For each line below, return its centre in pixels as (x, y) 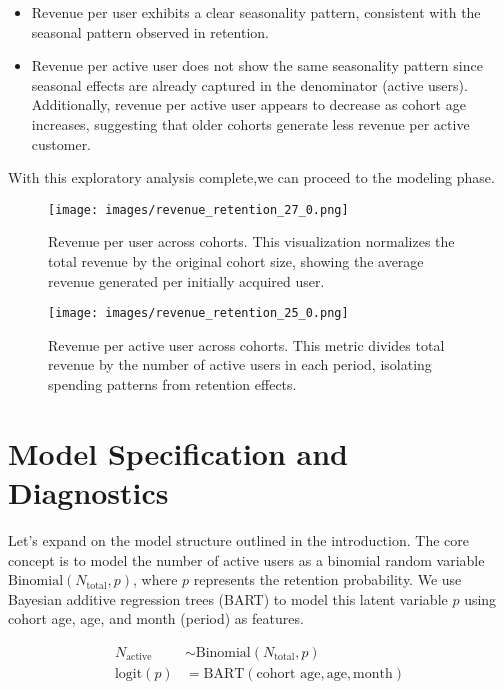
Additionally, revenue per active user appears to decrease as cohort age (248, 104)
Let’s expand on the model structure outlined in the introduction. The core (238, 539)
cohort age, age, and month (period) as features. (156, 618)
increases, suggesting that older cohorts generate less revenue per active (250, 123)
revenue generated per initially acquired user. (186, 280)
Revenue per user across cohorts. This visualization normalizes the (251, 241)
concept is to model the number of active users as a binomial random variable (246, 559)
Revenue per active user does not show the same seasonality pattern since (257, 65)
